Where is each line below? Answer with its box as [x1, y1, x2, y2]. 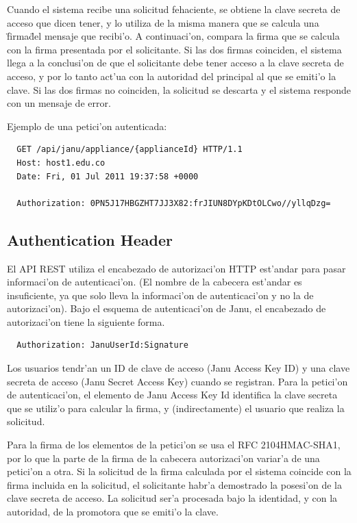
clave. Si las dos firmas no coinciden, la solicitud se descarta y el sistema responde [7, 82, 352, 97]
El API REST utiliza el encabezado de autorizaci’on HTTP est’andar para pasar [7, 261, 346, 275]
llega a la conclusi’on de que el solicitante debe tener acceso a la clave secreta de [7, 55, 344, 70]
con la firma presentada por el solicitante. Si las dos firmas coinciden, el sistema [7, 42, 342, 56]
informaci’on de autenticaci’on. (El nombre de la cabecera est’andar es [7, 275, 302, 289]
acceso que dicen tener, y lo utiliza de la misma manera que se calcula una [7, 15, 319, 29]
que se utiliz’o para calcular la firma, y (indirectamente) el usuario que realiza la [7, 400, 345, 415]
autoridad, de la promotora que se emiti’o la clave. [7, 505, 219, 519]
